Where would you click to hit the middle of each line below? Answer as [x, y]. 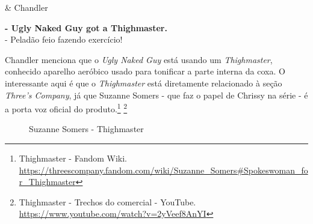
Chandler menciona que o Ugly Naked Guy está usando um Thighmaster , [139, 59]
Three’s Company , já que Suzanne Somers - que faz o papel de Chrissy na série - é [156, 95]
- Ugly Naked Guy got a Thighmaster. [86, 27]
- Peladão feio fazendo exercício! [64, 39]
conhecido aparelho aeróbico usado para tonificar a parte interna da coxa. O [145, 71]
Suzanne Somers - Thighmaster [86, 129]
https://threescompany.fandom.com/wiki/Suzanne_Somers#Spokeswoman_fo [163, 170]
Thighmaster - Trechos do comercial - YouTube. [107, 201]
